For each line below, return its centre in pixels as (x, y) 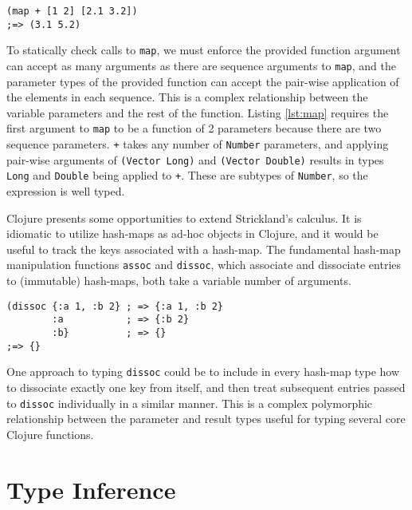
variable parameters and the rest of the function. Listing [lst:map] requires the (198, 112)
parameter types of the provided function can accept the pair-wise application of (203, 81)
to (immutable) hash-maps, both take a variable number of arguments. (179, 281)
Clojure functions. (50, 434)
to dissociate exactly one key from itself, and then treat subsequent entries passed (206, 387)
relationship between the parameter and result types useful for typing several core (206, 419)
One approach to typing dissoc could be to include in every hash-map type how (203, 372)
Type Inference (91, 489)
